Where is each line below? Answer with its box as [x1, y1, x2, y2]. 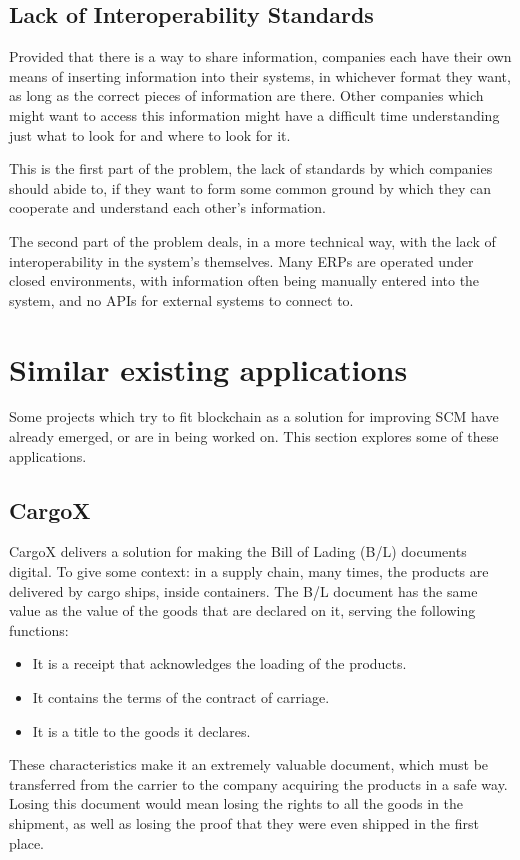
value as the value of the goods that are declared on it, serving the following [9, 600, 476, 621]
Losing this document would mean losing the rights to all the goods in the [9, 793, 464, 814]
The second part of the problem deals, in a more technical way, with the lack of [9, 230, 496, 251]
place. [9, 832, 44, 853]
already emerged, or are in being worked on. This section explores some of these [9, 426, 499, 447]
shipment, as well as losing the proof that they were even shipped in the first [9, 812, 479, 833]
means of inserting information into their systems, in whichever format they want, [9, 65, 511, 86]
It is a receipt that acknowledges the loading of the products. [32, 653, 407, 674]
